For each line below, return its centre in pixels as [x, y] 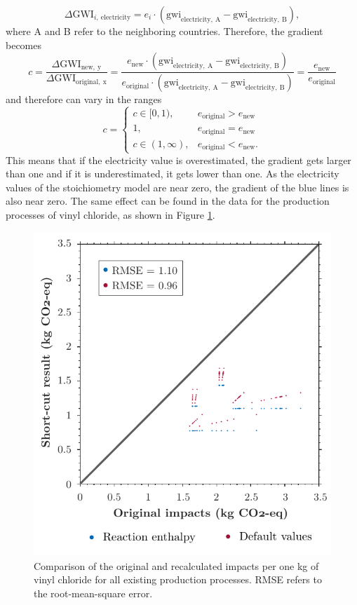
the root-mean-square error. [93, 593]
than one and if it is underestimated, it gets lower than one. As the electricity [173, 174]
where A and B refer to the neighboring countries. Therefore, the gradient [164, 31]
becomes [24, 45]
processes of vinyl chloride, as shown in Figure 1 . [110, 214]
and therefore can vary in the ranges [84, 99]
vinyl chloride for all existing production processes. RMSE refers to [178, 579]
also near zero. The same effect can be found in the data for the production [168, 201]
